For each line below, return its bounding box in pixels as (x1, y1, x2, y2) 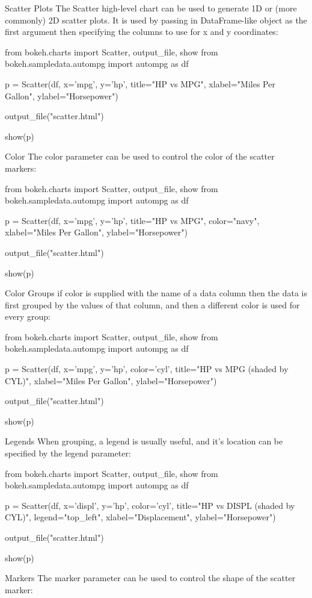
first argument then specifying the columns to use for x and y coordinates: (5, 25, 278, 38)
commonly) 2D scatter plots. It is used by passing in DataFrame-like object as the (5, 13, 307, 26)
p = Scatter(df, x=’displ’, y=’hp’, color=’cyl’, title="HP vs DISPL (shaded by (5, 499, 295, 511)
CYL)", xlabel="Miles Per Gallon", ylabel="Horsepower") (5, 374, 217, 387)
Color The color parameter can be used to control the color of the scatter (5, 150, 275, 163)
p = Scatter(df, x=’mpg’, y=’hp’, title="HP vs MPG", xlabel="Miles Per (5, 77, 275, 90)
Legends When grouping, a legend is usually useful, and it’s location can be (5, 435, 283, 447)
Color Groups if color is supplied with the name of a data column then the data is (5, 287, 307, 299)
